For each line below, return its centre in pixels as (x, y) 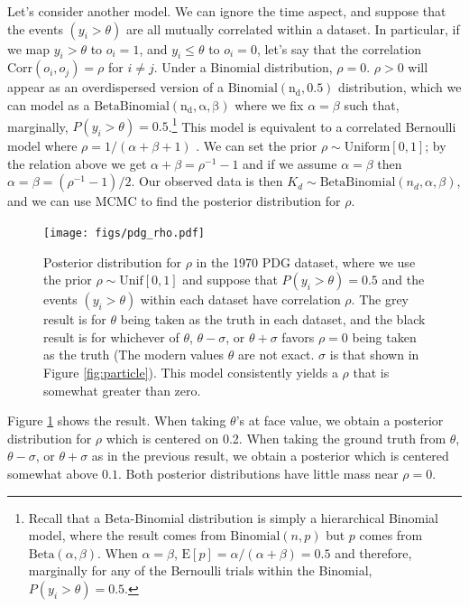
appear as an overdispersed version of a (116, 87)
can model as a (49, 104)
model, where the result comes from (127, 535)
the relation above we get (77, 163)
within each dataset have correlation (240, 299)
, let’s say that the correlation (339, 48)
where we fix (269, 104)
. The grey (380, 299)
